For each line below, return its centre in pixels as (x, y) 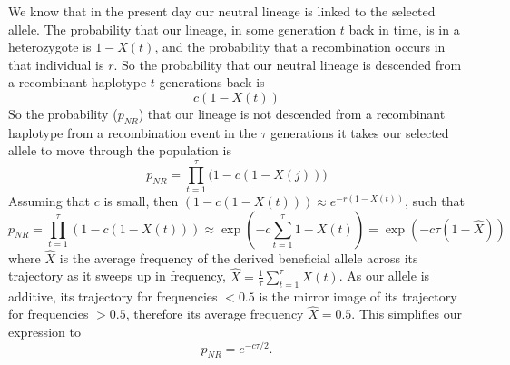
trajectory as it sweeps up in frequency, (117, 276)
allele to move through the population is (120, 150)
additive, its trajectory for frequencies (113, 296)
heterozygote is (50, 47)
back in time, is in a (404, 29)
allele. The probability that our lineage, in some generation (172, 29)
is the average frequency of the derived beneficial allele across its (239, 257)
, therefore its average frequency (215, 314)
